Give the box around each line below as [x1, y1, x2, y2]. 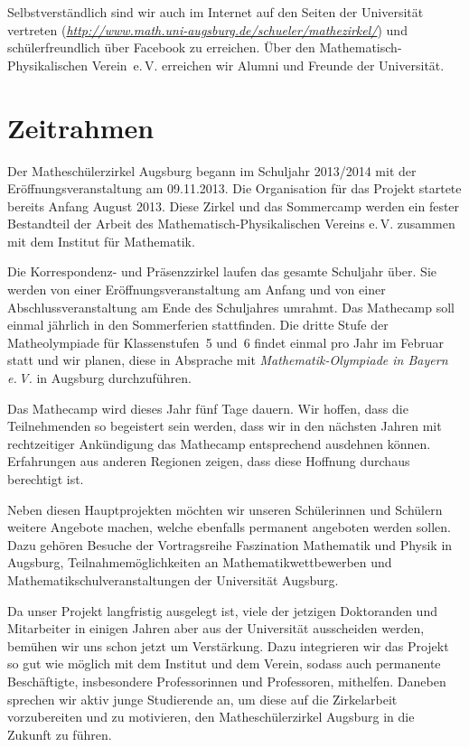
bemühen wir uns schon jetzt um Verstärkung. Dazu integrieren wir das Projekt [7, 636, 449, 655]
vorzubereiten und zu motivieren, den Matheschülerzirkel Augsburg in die [7, 707, 415, 726]
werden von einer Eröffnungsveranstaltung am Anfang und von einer [7, 280, 386, 299]
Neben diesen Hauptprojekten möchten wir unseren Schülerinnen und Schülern [7, 500, 443, 518]
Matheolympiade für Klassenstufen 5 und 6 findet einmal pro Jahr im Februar [7, 332, 445, 351]
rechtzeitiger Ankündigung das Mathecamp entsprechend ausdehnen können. [7, 434, 431, 453]
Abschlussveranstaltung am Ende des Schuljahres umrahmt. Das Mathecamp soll [7, 297, 455, 316]
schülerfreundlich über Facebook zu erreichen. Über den [7, 38, 315, 57]
